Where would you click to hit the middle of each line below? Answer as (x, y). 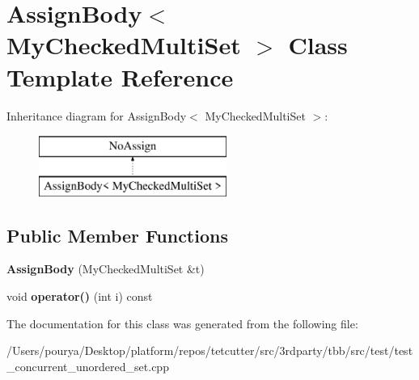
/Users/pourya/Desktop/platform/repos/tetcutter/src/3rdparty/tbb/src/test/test (210, 350)
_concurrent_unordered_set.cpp (88, 366)
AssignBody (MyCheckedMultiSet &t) (106, 269)
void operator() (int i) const (80, 296)
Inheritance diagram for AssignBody (97, 115)
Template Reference (120, 76)
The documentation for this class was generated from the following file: (182, 323)
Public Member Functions (117, 235)
